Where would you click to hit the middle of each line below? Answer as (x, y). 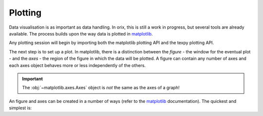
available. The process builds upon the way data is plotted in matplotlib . (81, 33)
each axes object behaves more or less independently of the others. (77, 65)
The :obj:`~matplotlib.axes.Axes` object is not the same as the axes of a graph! (101, 88)
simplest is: (20, 108)
